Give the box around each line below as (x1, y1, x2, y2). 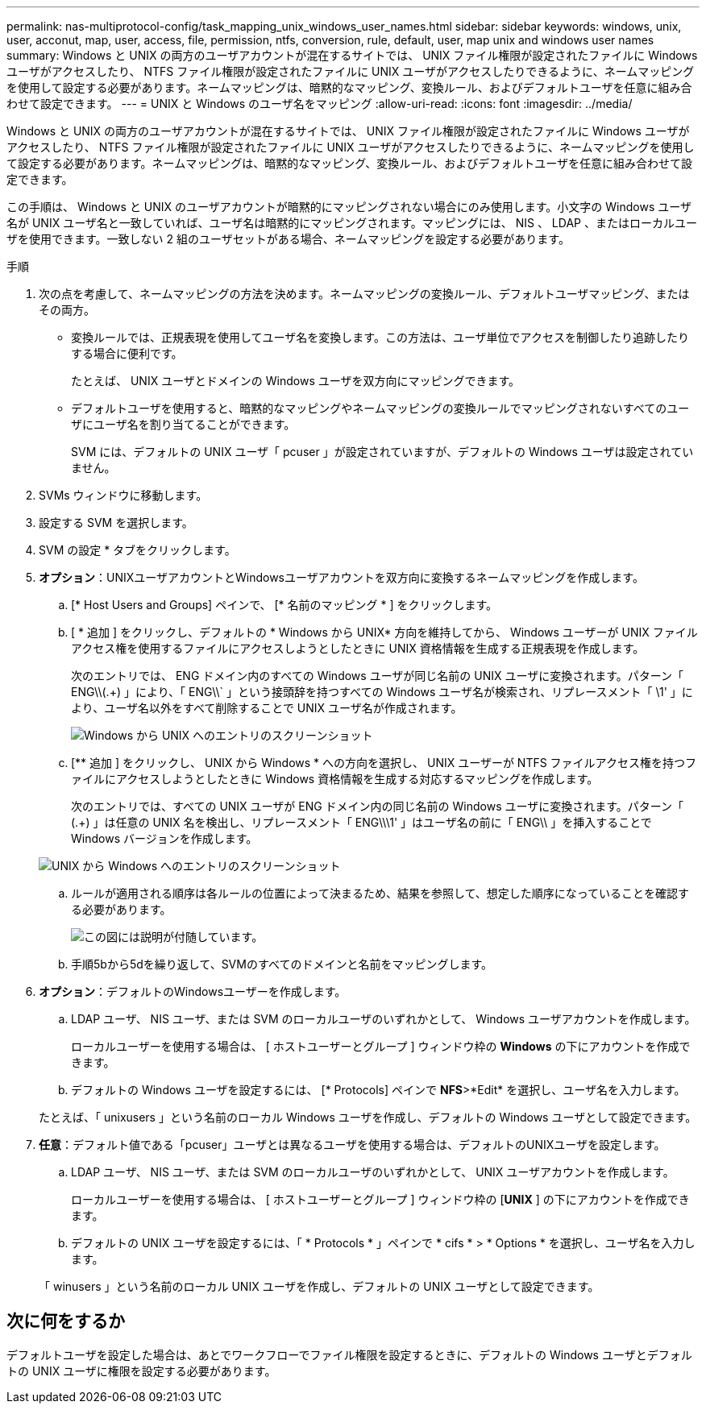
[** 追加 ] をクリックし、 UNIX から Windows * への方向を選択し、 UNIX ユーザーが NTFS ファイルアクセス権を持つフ (71, 756, 696, 769)
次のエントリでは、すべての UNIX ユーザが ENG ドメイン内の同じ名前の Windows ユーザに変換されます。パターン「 (71, 799, 684, 813)
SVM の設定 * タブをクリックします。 (39, 543, 236, 557)
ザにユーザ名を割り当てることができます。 (71, 417, 296, 431)
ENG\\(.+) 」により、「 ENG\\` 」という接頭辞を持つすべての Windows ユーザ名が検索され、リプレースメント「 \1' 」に (71, 685, 693, 699)
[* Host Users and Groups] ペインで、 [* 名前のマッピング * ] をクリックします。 (71, 598, 498, 612)
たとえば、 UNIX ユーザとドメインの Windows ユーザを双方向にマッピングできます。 (71, 374, 521, 388)
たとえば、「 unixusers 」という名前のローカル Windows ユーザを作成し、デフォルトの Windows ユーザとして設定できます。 (39, 1110, 697, 1124)
